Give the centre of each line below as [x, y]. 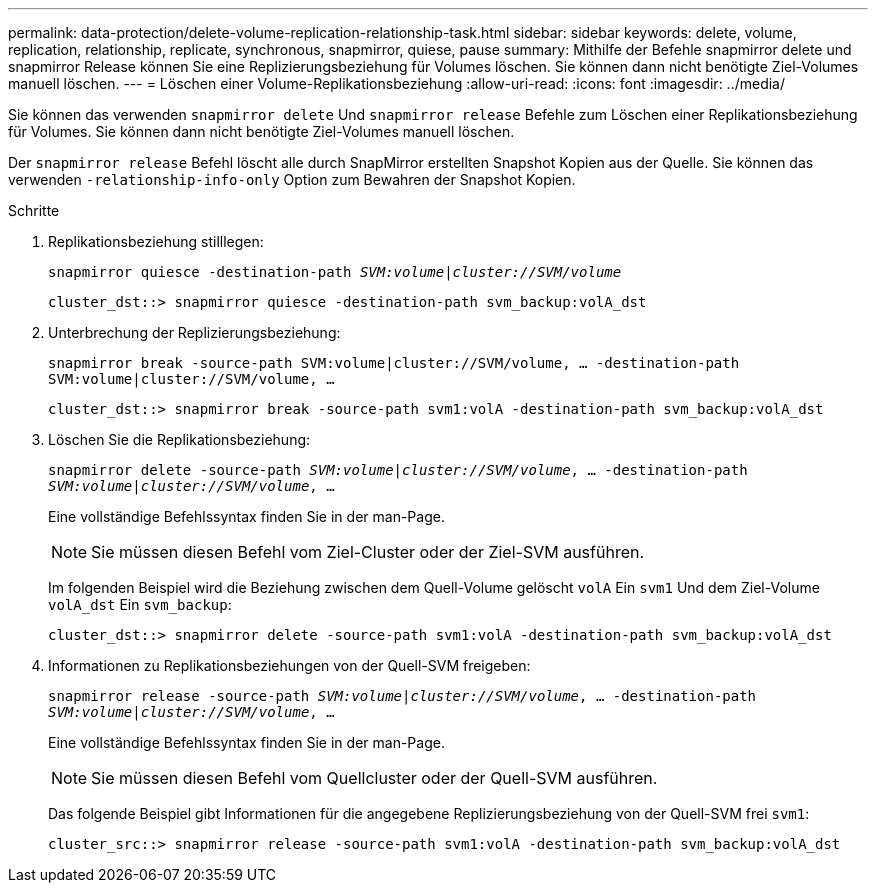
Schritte [34, 210]
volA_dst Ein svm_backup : [140, 604]
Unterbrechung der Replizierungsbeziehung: [194, 332]
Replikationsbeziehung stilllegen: [156, 241]
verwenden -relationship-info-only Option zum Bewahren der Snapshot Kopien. [292, 179]
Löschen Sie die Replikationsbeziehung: [179, 439]
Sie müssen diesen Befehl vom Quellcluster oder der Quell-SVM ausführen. [374, 778]
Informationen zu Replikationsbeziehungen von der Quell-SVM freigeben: [289, 665]
